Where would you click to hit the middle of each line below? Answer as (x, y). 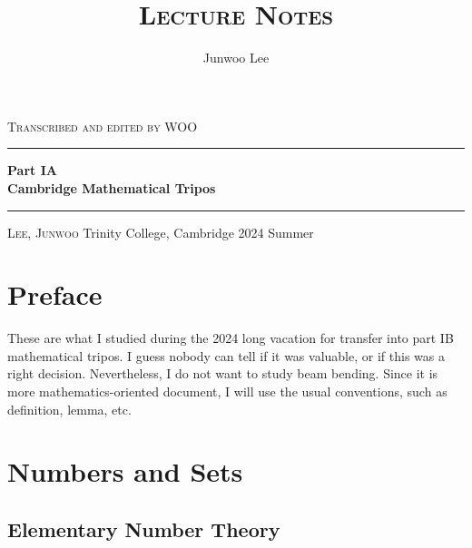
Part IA (32, 170)
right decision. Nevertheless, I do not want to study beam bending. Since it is (223, 373)
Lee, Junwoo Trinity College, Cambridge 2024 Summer (161, 232)
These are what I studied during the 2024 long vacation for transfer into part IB (231, 338)
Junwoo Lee (236, 58)
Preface (55, 294)
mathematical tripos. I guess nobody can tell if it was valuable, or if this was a (226, 355)
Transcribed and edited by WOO (103, 126)
